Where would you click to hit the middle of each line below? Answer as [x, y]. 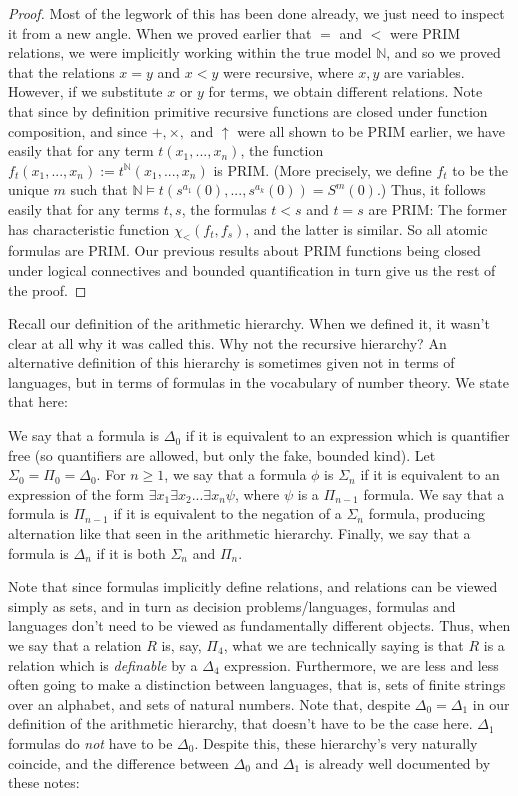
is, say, [181, 645]
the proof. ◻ [47, 289]
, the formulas [224, 208]
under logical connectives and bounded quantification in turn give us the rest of [252, 269]
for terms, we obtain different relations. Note [345, 91]
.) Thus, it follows [431, 189]
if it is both [131, 552]
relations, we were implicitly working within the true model [190, 52]
